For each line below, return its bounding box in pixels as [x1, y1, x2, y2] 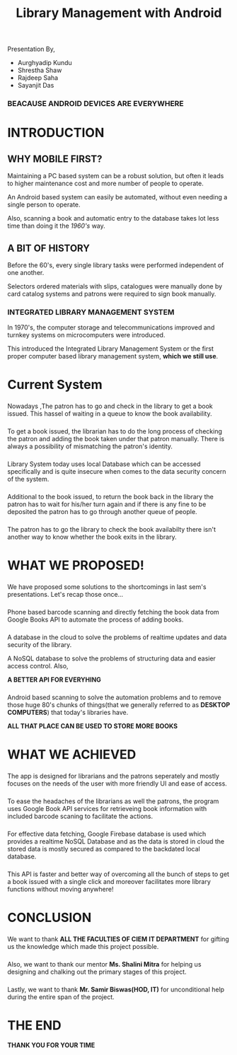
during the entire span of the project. [7, 992, 115, 1001]
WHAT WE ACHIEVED [7, 747, 137, 763]
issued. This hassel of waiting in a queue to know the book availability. [7, 409, 212, 418]
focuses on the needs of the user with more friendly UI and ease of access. [7, 779, 228, 788]
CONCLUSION [7, 909, 92, 926]
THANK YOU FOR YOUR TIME [7, 1041, 96, 1049]
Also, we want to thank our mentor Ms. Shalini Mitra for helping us [7, 960, 202, 968]
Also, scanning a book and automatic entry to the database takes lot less [7, 214, 219, 223]
